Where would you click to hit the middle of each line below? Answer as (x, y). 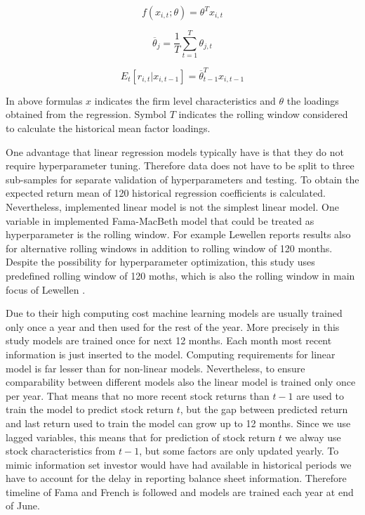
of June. (23, 506)
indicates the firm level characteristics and (185, 100)
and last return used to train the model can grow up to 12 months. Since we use (178, 423)
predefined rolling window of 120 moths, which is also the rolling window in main (180, 275)
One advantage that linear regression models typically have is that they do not (175, 151)
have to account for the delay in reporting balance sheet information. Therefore (176, 478)
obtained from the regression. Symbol (86, 114)
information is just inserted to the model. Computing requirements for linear (171, 354)
